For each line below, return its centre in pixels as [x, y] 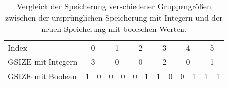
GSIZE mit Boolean [42, 76]
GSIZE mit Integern [43, 62]
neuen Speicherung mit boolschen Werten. [114, 29]
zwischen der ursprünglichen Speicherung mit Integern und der [114, 17]
